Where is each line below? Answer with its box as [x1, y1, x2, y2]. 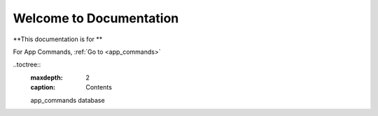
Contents [85, 83, 112, 92]
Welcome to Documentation [13, 10, 179, 26]
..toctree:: [13, 60, 41, 69]
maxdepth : [30, 73, 63, 82]
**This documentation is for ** [13, 35, 103, 43]
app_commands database [30, 96, 105, 104]
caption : [30, 83, 56, 92]
